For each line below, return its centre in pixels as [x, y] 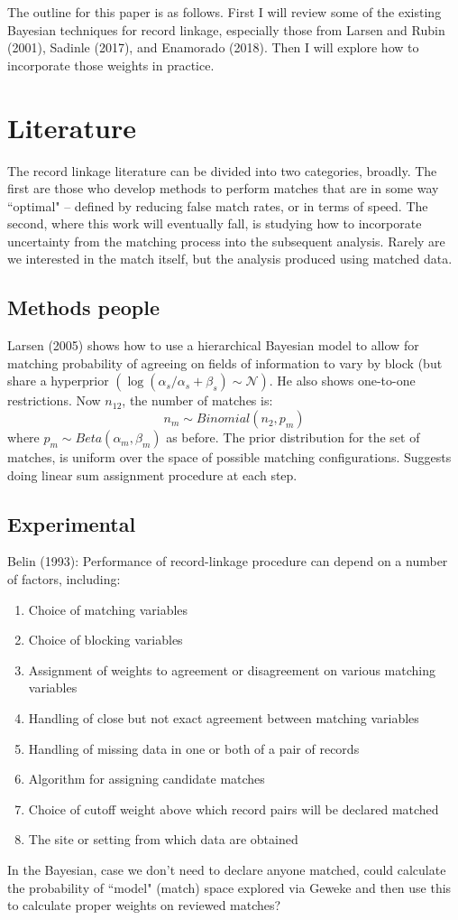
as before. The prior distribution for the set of [293, 437]
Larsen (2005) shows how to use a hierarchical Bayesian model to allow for [213, 345]
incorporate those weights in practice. [111, 65]
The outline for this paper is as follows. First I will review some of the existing [224, 12]
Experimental [72, 523]
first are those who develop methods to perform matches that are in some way [223, 188]
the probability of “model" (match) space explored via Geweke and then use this [229, 887]
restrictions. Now [54, 400]
